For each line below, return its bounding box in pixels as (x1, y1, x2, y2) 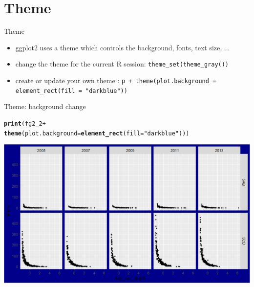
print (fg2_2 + (4, 120, 46, 127)
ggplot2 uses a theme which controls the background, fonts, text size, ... (15, 42, 230, 52)
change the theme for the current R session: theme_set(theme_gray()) (15, 59, 229, 69)
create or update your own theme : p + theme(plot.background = (15, 75, 216, 85)
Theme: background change (4, 101, 86, 111)
